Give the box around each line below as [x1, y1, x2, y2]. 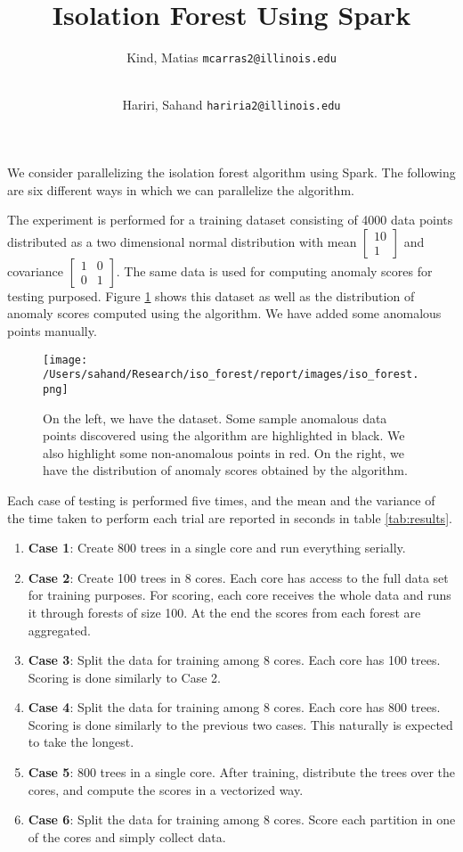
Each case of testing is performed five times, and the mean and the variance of [7, 490, 435, 509]
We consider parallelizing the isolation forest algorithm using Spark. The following [7, 163, 456, 182]
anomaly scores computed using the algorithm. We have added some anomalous [7, 304, 442, 323]
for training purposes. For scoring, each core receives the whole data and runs [28, 586, 451, 604]
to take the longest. [28, 733, 134, 751]
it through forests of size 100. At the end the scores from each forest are [28, 602, 421, 621]
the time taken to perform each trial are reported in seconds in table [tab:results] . [7, 508, 452, 527]
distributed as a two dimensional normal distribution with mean [7, 232, 357, 250]
